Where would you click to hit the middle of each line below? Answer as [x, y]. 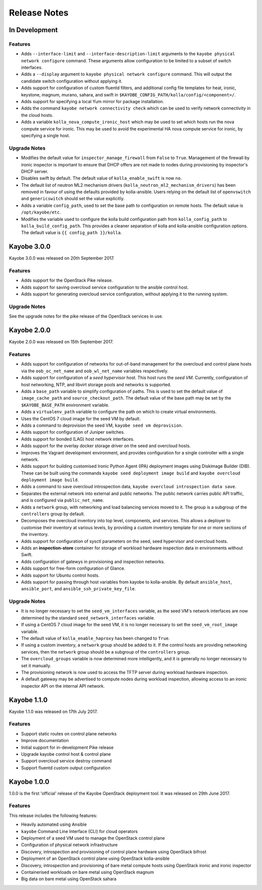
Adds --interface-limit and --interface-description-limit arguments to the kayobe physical [128, 54]
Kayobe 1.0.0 [29, 782]
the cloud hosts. [37, 115]
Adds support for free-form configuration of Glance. [73, 568]
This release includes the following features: [53, 816]
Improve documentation [45, 741]
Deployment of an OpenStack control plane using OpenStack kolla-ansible [95, 858]
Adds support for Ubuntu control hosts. [60, 575]
